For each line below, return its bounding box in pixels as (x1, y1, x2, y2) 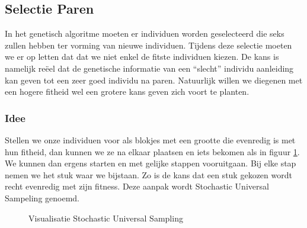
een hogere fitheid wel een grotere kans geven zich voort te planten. (5, 85, 250, 98)
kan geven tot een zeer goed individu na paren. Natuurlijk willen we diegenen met (5, 73, 303, 86)
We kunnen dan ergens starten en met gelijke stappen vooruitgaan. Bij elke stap (5, 157, 296, 169)
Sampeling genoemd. (5, 191, 80, 204)
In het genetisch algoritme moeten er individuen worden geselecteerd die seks (5, 27, 284, 40)
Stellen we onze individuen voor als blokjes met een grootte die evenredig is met (5, 133, 296, 146)
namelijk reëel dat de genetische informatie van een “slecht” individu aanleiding (5, 62, 294, 74)
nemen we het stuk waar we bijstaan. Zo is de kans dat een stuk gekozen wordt (5, 168, 292, 181)
